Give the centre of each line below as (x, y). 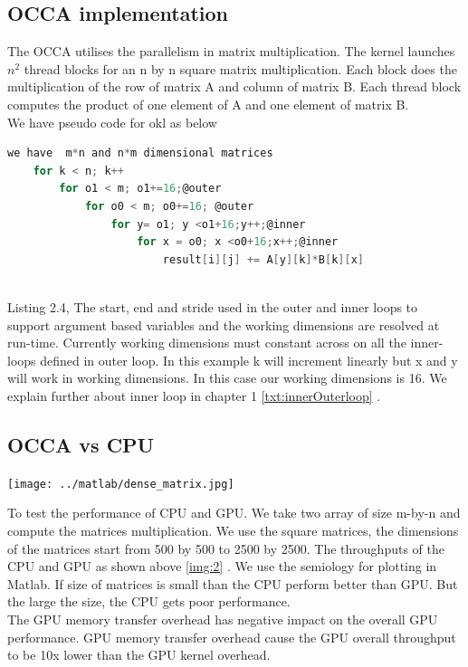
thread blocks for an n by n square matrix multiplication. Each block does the (240, 68)
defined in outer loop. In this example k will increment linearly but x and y (249, 360)
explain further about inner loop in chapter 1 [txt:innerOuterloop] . (194, 395)
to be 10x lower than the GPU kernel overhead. (139, 655)
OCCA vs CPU (81, 444)
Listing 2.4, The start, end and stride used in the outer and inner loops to (213, 306)
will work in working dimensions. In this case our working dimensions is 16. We (227, 378)
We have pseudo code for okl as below (112, 122)
